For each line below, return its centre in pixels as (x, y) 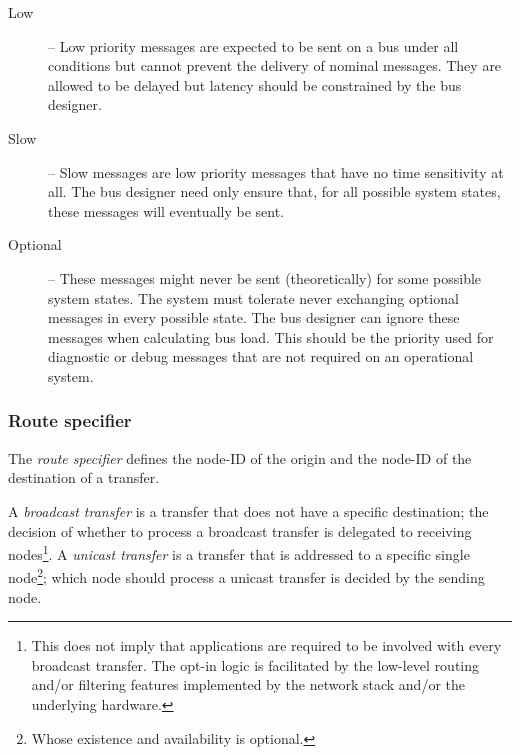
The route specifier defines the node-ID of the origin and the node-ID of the (240, 457)
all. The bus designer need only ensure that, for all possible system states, (274, 191)
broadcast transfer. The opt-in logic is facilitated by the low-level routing (255, 664)
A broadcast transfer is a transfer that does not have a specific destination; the (248, 510)
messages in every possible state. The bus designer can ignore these (254, 317)
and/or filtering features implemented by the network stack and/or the (248, 684)
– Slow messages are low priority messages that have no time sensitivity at (276, 171)
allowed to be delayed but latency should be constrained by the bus (255, 84)
